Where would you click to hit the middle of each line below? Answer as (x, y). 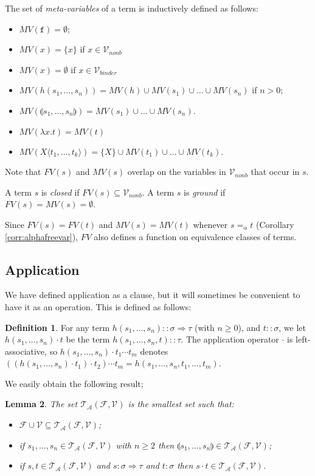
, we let (292, 327)
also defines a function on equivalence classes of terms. (195, 236)
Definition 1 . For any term (57, 327)
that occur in (275, 172)
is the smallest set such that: (181, 404)
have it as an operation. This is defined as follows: (98, 306)
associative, (26, 351)
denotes (154, 351)
